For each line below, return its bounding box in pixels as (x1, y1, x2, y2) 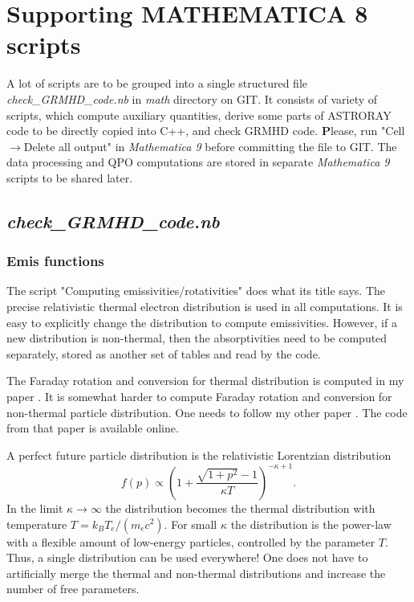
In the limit (6, 499, 63, 516)
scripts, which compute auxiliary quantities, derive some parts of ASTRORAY (6, 106, 392, 123)
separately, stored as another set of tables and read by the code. (6, 345, 321, 362)
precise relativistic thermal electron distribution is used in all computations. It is (6, 298, 403, 315)
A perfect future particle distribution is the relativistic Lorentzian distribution (6, 446, 392, 463)
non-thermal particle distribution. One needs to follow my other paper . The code (6, 403, 408, 420)
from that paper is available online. (6, 420, 179, 436)
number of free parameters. (6, 580, 140, 597)
